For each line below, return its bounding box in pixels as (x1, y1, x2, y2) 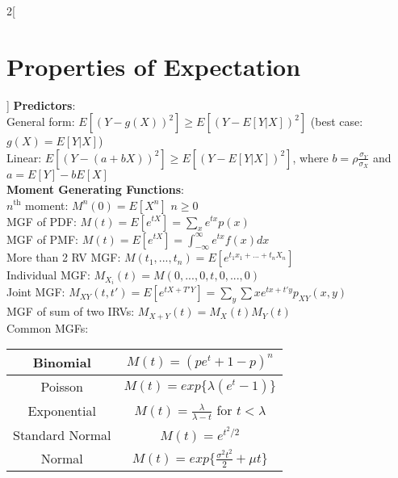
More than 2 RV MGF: (6, 249, 121, 266)
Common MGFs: (6, 319, 89, 336)
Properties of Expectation (6, 49, 301, 82)
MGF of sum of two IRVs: (6, 303, 135, 320)
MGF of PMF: (6, 230, 78, 247)
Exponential (27, 400, 96, 420)
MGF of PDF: (6, 212, 77, 229)
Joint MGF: (6, 283, 65, 300)
